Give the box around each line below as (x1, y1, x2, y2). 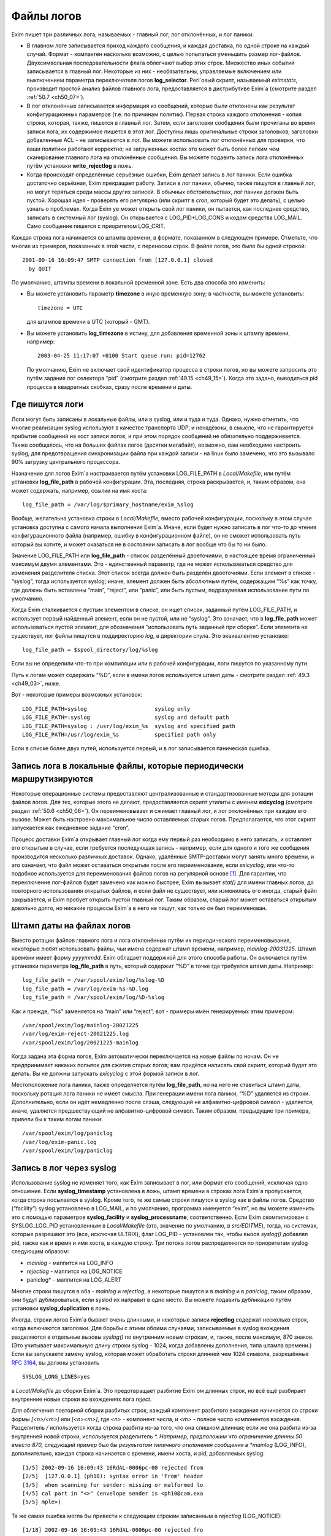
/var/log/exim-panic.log (22, 1138, 97, 1145)
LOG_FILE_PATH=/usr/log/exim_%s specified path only (22, 731, 216, 739)
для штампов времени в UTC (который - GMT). (26, 318, 150, 326)
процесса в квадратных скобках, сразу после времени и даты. (26, 383, 192, 390)
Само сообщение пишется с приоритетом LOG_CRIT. (26, 222, 165, 230)
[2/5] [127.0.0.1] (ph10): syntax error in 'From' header (22, 1473, 204, 1480)
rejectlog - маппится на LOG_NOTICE (26, 1268, 123, 1275)
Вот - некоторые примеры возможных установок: (11, 691, 143, 699)
